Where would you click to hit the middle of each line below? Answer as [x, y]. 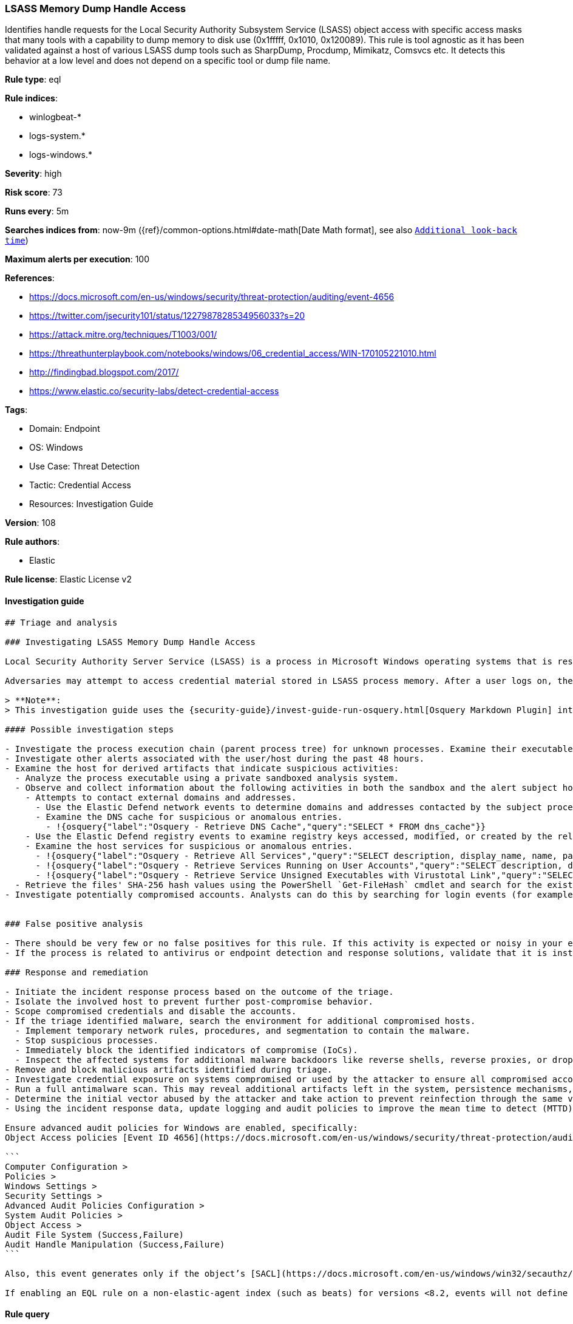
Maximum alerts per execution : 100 [77, 259]
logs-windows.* [61, 155]
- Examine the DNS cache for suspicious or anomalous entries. [189, 817]
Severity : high [33, 174]
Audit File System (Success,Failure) [95, 1234]
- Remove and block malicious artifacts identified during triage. [169, 1069]
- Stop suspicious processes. [86, 1040]
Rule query [27, 1314]
